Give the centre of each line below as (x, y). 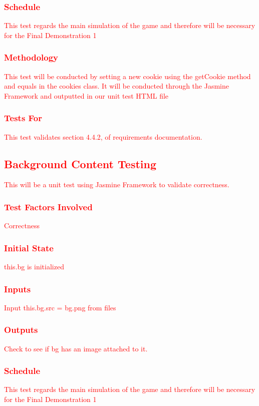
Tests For (23, 118)
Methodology (31, 57)
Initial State (29, 248)
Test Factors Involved (48, 207)
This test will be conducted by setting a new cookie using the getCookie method (127, 76)
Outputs (21, 330)
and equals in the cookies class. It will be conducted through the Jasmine (116, 86)
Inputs (18, 289)
